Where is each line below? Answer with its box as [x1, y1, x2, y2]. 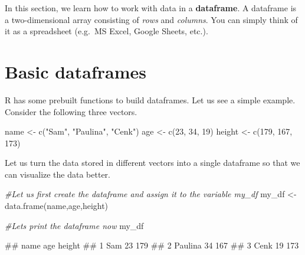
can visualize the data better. [5, 168, 111, 180]
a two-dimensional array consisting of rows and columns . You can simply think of [5, 13, 298, 25]
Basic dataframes [5, 59, 146, 83]
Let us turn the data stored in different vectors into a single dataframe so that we [5, 156, 300, 169]
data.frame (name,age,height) [5, 200, 109, 212]
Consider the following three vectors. [5, 105, 137, 117]
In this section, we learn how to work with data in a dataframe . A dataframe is [5, 2, 297, 14]
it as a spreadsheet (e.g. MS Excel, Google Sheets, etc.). [5, 25, 208, 37]
